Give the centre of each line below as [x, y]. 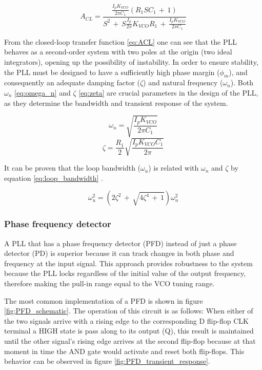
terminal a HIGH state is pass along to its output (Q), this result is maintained [129, 331]
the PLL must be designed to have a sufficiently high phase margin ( [112, 72]
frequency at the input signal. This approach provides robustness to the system [128, 263]
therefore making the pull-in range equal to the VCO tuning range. [109, 283]
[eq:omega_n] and [43, 92]
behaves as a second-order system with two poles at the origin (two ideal [118, 52]
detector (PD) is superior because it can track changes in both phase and [119, 253]
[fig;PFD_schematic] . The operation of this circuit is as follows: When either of [129, 311]
